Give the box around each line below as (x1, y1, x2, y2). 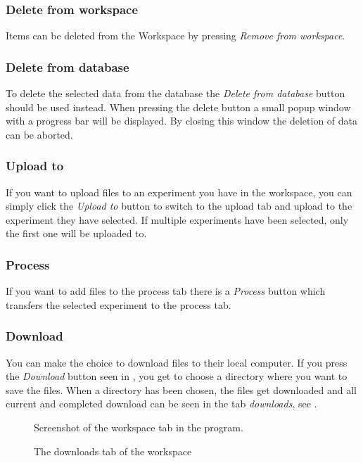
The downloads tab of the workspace (34, 443, 192, 458)
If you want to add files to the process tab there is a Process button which (6, 284, 326, 298)
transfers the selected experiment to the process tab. (6, 297, 231, 312)
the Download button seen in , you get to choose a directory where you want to (6, 369, 348, 383)
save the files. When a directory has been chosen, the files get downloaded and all (6, 382, 357, 397)
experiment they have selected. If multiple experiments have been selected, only (6, 212, 349, 227)
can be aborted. (6, 127, 73, 141)
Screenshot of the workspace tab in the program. (34, 420, 243, 434)
